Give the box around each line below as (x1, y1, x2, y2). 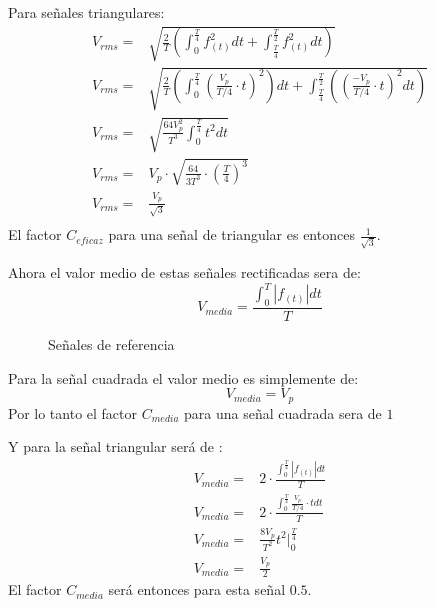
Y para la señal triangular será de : (8, 436, 223, 457)
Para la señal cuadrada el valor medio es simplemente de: (8, 367, 359, 388)
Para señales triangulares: (8, 2, 165, 22)
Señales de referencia (48, 334, 175, 355)
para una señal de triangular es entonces (108, 224, 355, 245)
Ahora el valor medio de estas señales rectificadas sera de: (8, 262, 361, 283)
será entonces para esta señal (108, 579, 286, 600)
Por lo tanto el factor (8, 402, 137, 423)
